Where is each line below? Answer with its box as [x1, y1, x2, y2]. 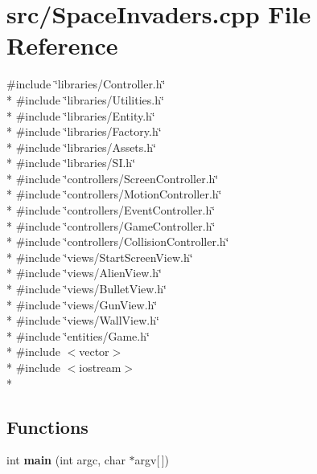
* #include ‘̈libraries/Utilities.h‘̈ [6, 91, 164, 108]
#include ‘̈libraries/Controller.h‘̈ [6, 76, 166, 92]
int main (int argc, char [6, 452, 126, 468]
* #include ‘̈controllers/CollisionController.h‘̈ [6, 233, 229, 250]
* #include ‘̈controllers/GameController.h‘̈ [6, 217, 216, 234]
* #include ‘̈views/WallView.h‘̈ [6, 312, 159, 329]
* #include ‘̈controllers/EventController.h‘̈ [6, 202, 216, 219]
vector [79, 343, 109, 360]
